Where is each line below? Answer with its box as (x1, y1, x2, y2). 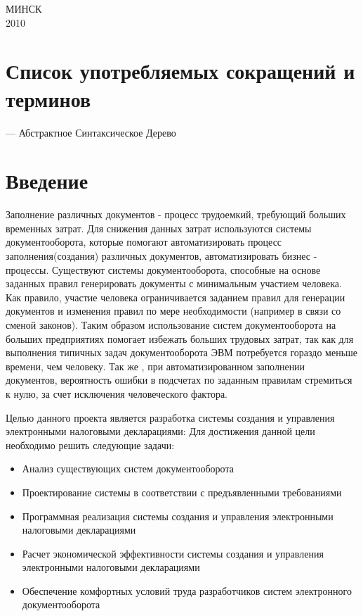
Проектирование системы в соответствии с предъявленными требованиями (22, 484, 342, 499)
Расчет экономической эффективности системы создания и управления (22, 546, 324, 560)
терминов (6, 84, 91, 113)
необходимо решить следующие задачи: (6, 437, 175, 452)
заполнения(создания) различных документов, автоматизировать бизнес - (6, 249, 317, 263)
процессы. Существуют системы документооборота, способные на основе (6, 262, 321, 277)
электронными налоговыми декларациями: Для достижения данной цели (6, 424, 315, 439)
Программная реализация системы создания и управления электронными (22, 508, 334, 523)
